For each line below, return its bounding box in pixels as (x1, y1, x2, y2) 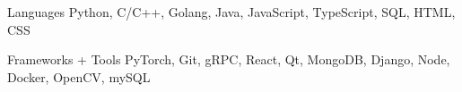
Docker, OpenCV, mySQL (7, 67, 151, 86)
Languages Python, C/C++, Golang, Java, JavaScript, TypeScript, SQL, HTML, (7, 3, 456, 21)
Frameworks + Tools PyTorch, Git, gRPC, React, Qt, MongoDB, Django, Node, (7, 50, 450, 69)
